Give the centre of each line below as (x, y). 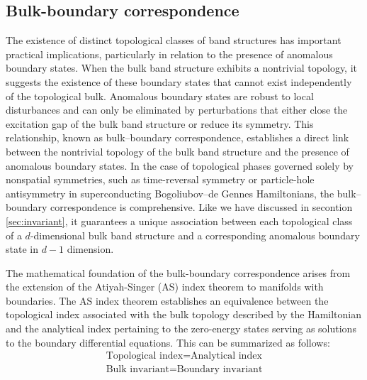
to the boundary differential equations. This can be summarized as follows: (168, 342)
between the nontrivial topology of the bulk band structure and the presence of (177, 151)
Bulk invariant (137, 370)
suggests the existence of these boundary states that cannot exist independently (179, 81)
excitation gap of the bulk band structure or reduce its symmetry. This (160, 123)
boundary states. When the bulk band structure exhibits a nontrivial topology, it (182, 68)
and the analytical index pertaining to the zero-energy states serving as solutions (181, 329)
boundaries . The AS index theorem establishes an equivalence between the (167, 300)
